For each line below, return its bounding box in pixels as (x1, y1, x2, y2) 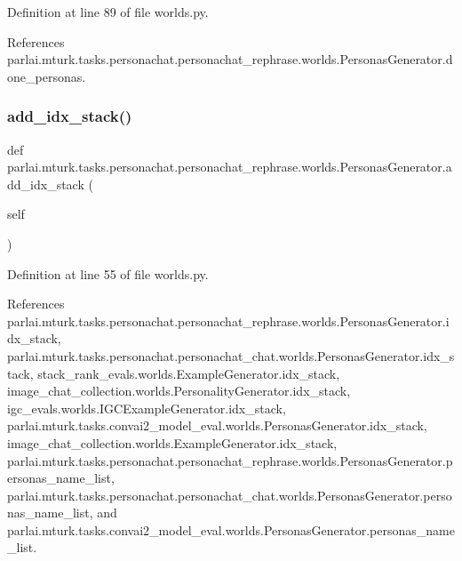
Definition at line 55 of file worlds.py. (7, 264, 209, 283)
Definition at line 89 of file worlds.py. (7, 3, 209, 20)
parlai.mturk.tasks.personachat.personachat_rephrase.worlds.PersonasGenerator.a (7, 157, 452, 176)
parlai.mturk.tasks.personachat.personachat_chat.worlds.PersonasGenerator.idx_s (7, 346, 455, 365)
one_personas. (7, 67, 86, 85)
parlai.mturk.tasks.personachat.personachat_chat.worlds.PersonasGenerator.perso (7, 485, 452, 504)
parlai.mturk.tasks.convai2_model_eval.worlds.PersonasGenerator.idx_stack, (7, 416, 427, 435)
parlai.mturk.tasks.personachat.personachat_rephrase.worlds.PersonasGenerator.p (7, 451, 453, 469)
